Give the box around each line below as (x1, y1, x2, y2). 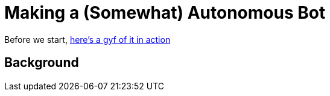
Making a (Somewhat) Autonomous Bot (4, 2, 326, 23)
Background (4, 55, 79, 71)
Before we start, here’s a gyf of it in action (4, 34, 171, 45)
